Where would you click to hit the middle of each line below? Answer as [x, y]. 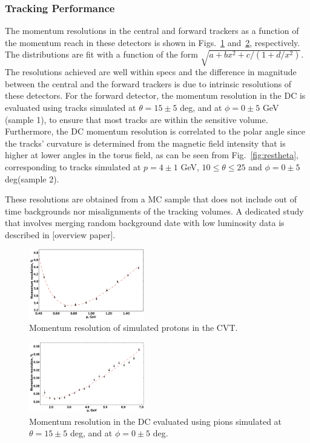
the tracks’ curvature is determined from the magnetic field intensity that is [145, 143]
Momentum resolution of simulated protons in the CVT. [134, 328]
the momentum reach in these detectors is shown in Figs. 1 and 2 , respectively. [153, 42]
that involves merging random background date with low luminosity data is [145, 223]
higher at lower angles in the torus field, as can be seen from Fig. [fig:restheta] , [152, 155]
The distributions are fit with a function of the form [101, 54]
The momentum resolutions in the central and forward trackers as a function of [152, 31]
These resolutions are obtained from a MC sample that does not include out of [151, 199]
